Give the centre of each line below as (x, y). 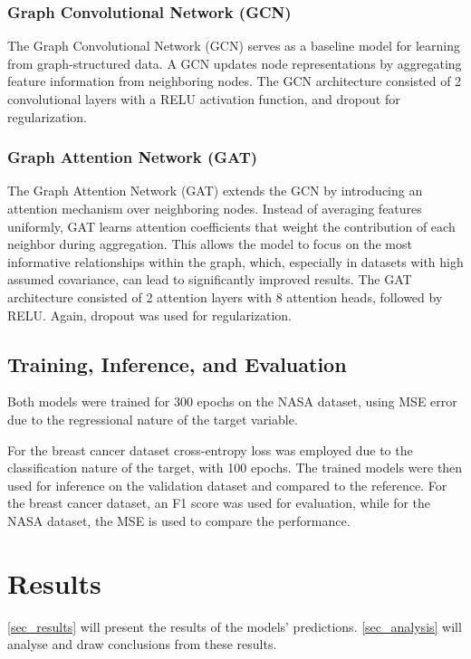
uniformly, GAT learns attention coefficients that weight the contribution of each (231, 226)
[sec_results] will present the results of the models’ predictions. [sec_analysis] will (235, 626)
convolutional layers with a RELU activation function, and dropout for (204, 99)
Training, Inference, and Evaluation (177, 363)
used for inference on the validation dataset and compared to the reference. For (227, 485)
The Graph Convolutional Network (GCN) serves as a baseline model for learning (234, 46)
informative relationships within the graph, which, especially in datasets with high (235, 261)
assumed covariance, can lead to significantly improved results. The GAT (210, 279)
